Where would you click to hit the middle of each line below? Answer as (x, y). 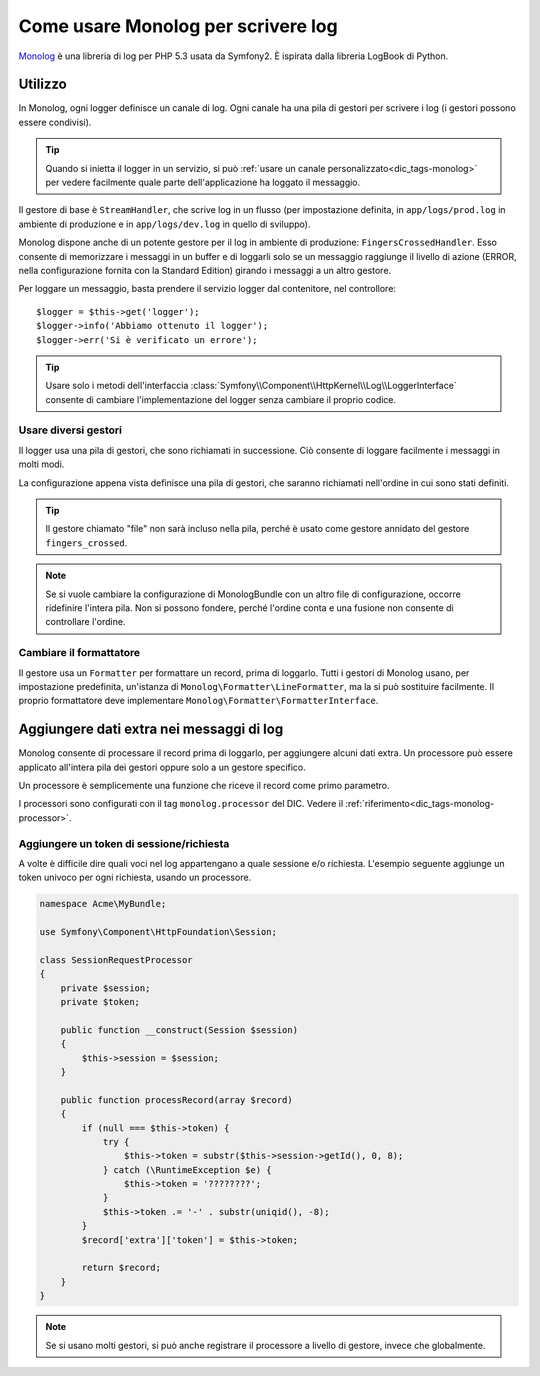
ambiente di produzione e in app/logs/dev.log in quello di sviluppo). (164, 224)
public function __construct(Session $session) (179, 1029)
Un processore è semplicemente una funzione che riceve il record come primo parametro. (204, 785)
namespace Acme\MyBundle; (103, 904)
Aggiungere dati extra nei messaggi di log (151, 729)
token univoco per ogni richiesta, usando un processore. (135, 877)
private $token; (100, 1001)
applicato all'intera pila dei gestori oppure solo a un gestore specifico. (162, 767)
